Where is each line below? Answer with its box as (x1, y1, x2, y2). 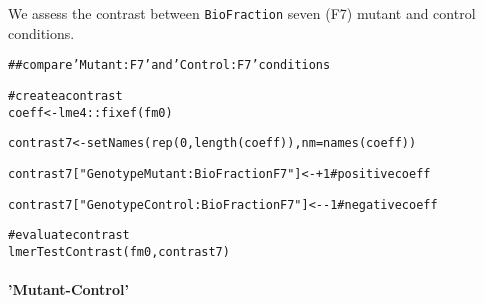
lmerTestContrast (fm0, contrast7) (8, 244, 230, 259)
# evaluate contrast (8, 228, 130, 243)
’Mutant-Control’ (8, 279, 129, 300)
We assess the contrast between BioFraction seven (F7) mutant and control (8, 3, 476, 23)
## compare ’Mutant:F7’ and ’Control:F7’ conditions (8, 58, 331, 73)
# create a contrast (8, 88, 123, 103)
